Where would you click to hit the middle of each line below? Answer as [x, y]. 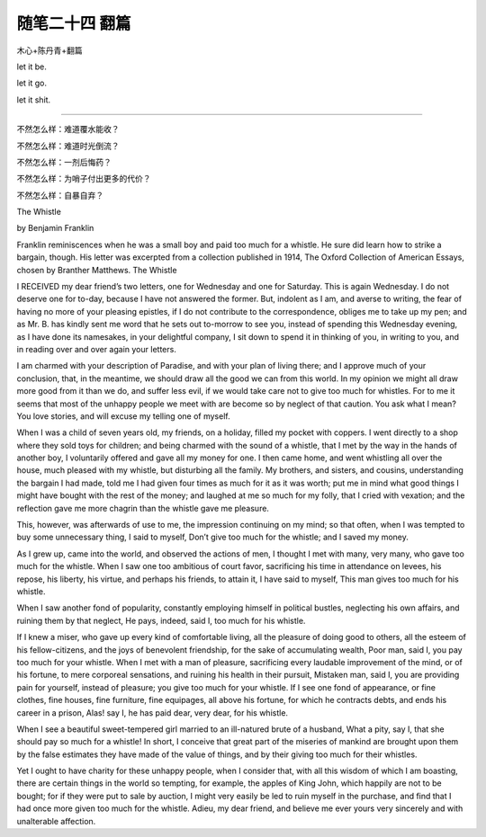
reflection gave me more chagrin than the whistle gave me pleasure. [143, 508]
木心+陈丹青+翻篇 [49, 50]
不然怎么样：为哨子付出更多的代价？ [84, 179]
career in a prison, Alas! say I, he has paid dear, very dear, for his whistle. [152, 712]
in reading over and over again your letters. [97, 349]
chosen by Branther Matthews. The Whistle [97, 270]
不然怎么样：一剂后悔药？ [64, 162]
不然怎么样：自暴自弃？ [60, 195]
